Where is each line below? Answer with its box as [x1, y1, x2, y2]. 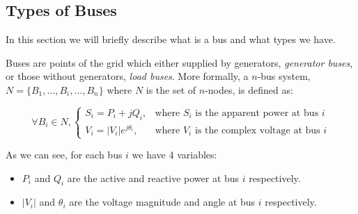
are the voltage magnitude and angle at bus [69, 195, 256, 209]
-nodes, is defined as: [205, 82, 293, 97]
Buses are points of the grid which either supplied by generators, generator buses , [6, 55, 353, 69]
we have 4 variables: [132, 147, 217, 162]
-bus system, [257, 69, 311, 83]
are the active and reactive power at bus [67, 170, 240, 185]
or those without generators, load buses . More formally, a [6, 69, 249, 83]
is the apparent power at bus [195, 108, 319, 118]
